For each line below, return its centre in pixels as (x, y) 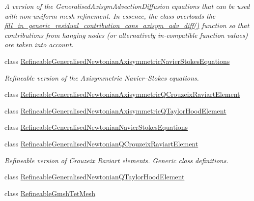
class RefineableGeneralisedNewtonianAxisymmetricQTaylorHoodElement (115, 110)
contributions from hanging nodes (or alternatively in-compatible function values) (126, 35)
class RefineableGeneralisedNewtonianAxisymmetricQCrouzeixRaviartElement (122, 94)
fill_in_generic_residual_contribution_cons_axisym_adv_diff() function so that (127, 25)
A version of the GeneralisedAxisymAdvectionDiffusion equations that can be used (127, 6)
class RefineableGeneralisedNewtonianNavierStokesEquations (96, 127)
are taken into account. (39, 44)
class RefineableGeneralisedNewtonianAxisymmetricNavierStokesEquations (117, 61)
